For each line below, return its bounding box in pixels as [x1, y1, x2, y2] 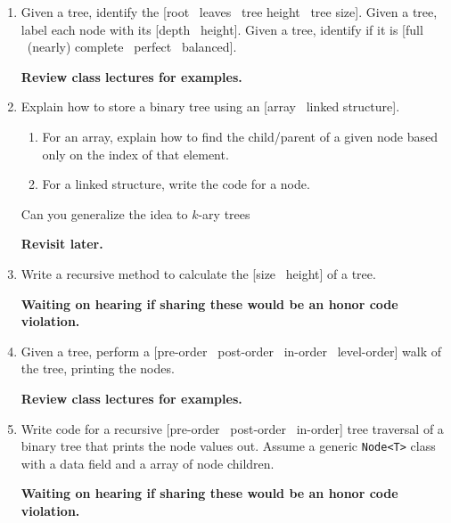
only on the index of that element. [42, 144, 229, 163]
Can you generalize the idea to [20, 204, 188, 223]
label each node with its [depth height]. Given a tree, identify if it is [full [20, 20, 423, 38]
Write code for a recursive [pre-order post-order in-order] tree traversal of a [20, 419, 444, 437]
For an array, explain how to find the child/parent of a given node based [42, 127, 439, 145]
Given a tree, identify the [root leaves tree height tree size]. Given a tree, [20, 3, 438, 20]
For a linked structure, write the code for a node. [42, 175, 310, 193]
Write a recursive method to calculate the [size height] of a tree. [20, 264, 376, 282]
